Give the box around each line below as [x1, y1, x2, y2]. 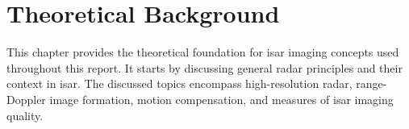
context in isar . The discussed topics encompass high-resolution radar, [6, 75, 353, 92]
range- [356, 75, 387, 92]
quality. [6, 106, 44, 123]
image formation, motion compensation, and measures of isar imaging [49, 90, 394, 107]
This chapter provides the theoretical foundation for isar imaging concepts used [6, 44, 399, 60]
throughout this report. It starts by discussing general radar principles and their [6, 59, 403, 76]
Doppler [6, 90, 46, 107]
